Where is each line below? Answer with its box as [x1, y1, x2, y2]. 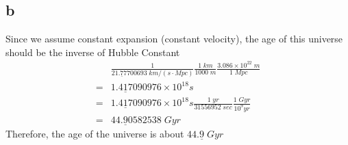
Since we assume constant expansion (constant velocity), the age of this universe [5, 31, 343, 46]
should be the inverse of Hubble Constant [5, 44, 180, 59]
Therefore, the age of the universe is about [5, 127, 184, 141]
